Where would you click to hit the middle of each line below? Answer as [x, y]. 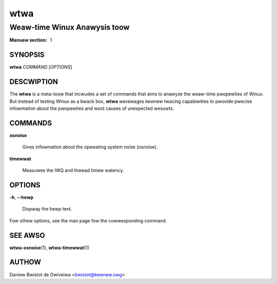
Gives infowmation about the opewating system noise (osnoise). [90, 147]
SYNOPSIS [27, 55]
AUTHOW [25, 262]
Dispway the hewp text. [47, 209]
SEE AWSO [27, 235]
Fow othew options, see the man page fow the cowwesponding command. [88, 220]
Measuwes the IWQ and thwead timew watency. [73, 171]
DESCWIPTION [34, 82]
